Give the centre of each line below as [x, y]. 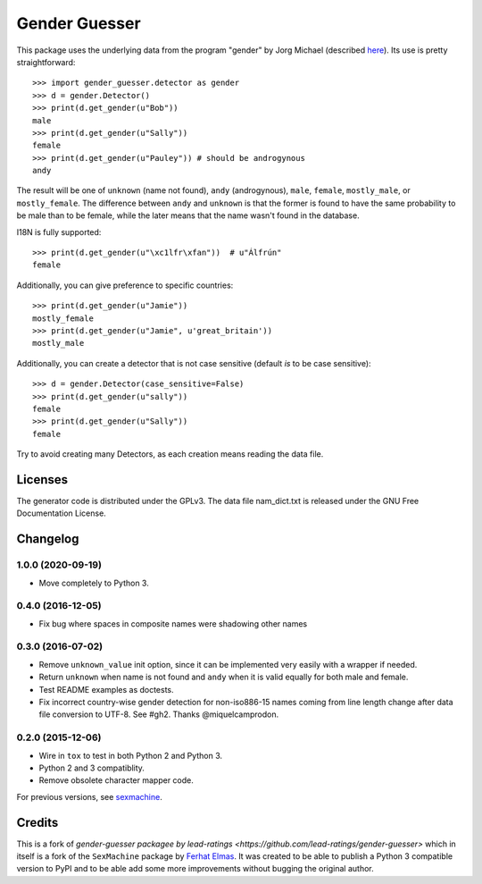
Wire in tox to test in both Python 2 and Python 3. [131, 755]
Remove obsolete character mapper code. [116, 780]
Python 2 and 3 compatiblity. [91, 768]
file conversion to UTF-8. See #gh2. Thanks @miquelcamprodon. [159, 714]
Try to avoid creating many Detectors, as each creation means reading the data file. [170, 454]
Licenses [42, 480]
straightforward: [46, 62]
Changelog [48, 539]
